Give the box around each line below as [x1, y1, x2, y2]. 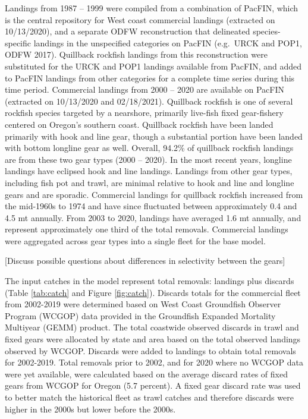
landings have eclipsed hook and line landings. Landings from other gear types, [5, 165, 293, 177]
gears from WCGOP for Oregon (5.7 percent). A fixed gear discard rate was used [5, 379, 301, 392]
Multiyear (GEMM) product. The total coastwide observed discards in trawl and [5, 321, 299, 333]
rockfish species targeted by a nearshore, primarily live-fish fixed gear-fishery [5, 106, 284, 119]
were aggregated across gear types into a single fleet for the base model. [5, 234, 266, 247]
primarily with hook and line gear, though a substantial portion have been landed [5, 130, 303, 142]
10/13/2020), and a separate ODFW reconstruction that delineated [5, 25, 250, 37]
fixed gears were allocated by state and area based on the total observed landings [5, 333, 301, 345]
